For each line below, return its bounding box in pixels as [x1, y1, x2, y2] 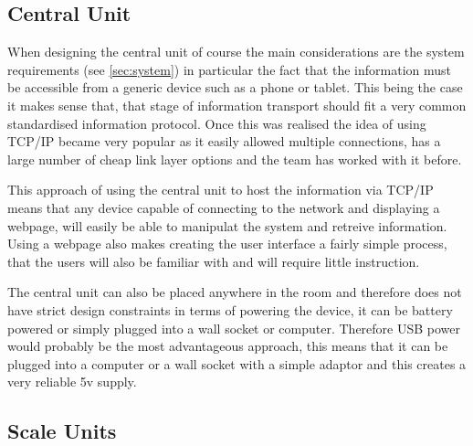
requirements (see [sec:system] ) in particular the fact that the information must [7, 59, 451, 79]
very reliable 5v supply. [7, 372, 137, 391]
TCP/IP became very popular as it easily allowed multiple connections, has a [7, 132, 441, 151]
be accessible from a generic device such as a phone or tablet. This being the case [7, 78, 463, 97]
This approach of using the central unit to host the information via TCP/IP [7, 180, 434, 199]
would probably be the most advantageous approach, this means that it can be [7, 336, 448, 356]
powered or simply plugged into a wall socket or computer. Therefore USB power [7, 318, 461, 337]
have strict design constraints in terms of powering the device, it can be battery [7, 300, 453, 319]
